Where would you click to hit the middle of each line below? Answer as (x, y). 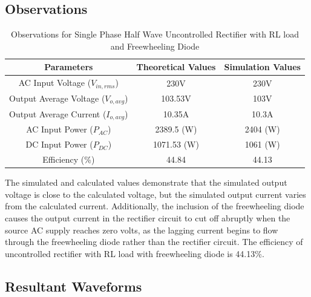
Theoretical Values (176, 67)
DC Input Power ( (59, 144)
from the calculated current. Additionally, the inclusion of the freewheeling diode (155, 206)
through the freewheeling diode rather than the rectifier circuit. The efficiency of (154, 242)
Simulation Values (262, 67)
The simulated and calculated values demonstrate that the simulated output (146, 182)
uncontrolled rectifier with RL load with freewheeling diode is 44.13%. (135, 253)
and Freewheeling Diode (155, 46)
